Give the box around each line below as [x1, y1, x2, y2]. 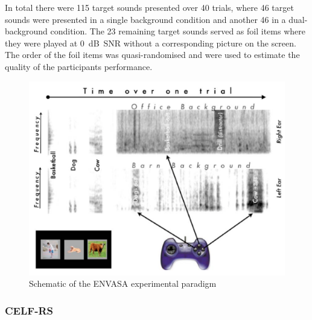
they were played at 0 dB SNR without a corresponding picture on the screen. [5, 36, 296, 49]
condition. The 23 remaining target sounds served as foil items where [50, 25, 305, 37]
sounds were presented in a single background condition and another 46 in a [5, 13, 286, 25]
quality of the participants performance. [5, 60, 153, 72]
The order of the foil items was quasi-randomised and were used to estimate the [5, 48, 300, 61]
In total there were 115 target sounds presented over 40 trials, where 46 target [5, 1, 294, 13]
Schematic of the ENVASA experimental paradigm [29, 277, 217, 290]
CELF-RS [5, 302, 53, 318]
